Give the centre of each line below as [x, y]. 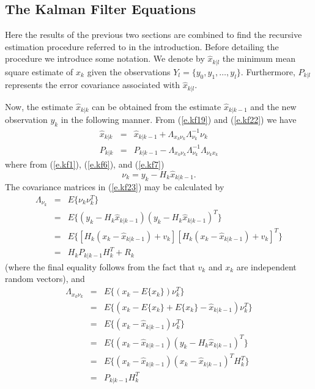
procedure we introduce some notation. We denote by [105, 58]
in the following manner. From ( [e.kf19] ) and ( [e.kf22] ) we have [179, 120]
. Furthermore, [268, 71]
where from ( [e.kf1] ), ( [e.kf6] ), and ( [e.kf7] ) [85, 164]
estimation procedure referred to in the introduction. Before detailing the [142, 46]
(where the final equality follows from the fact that [100, 266]
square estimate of [39, 71]
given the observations [129, 71]
